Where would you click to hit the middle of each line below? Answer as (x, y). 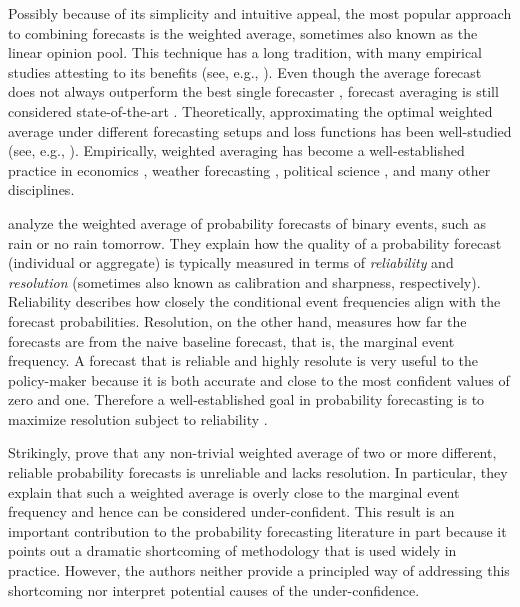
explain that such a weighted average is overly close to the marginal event (234, 491)
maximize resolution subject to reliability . (138, 418)
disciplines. (41, 189)
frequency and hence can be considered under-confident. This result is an (231, 511)
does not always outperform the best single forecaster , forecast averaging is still (253, 91)
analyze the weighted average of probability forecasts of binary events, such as (247, 222)
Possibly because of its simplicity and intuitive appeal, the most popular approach (260, 13)
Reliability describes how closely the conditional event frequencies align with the (254, 301)
